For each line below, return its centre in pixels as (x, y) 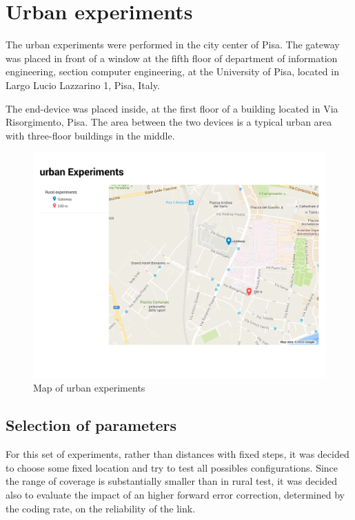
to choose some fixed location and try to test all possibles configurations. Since (172, 467)
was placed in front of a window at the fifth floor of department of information (172, 58)
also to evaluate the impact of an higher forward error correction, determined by (175, 494)
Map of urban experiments (89, 388)
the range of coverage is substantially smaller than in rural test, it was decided (171, 481)
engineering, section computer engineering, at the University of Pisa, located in (172, 71)
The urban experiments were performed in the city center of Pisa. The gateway (173, 45)
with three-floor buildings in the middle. (90, 135)
